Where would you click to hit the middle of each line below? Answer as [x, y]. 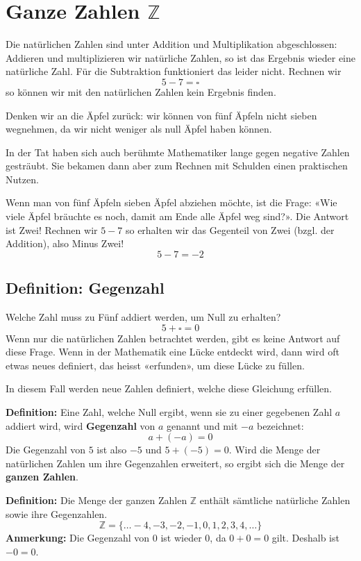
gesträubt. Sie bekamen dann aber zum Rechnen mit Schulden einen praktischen [177, 166]
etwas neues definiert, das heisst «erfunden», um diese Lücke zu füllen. [155, 365]
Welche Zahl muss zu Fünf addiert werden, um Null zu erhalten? [143, 317]
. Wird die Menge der [275, 450]
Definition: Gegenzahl [85, 288]
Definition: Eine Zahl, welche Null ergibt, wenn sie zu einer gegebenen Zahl [169, 412]
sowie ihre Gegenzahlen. [57, 513]
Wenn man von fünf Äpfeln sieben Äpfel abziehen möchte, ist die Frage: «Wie [171, 202]
